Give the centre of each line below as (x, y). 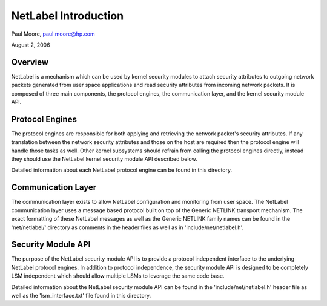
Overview (30, 62)
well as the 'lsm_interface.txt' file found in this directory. (81, 296)
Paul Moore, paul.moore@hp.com (53, 34)
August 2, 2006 (31, 45)
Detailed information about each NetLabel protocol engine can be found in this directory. (122, 170)
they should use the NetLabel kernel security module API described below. (104, 159)
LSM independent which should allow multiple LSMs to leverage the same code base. (118, 276)
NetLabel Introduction (68, 16)
